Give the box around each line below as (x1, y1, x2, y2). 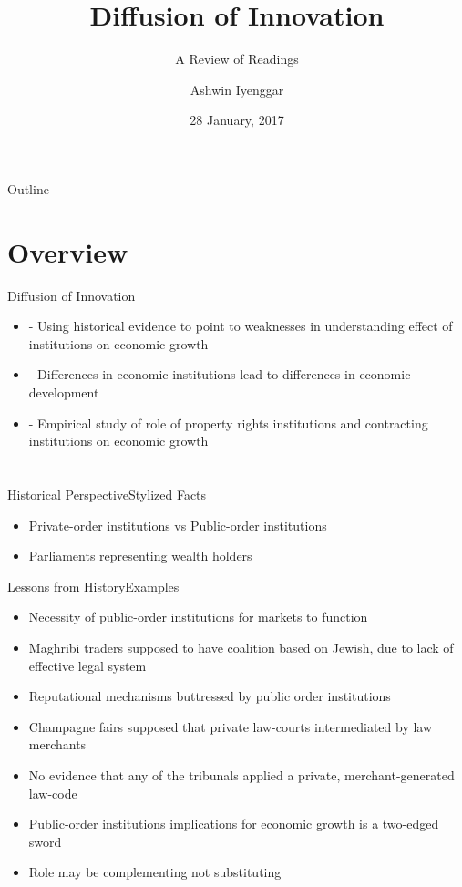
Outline (7, 179, 49, 198)
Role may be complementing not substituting (28, 862, 282, 882)
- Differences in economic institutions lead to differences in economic (28, 365, 411, 384)
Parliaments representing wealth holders (28, 546, 252, 565)
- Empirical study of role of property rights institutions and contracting (28, 413, 428, 432)
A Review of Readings (175, 49, 299, 68)
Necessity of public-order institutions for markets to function (28, 607, 368, 626)
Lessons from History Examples (7, 576, 180, 595)
